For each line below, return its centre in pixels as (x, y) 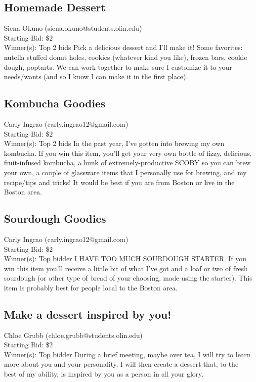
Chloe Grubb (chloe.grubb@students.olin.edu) (73, 335)
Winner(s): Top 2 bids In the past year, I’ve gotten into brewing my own (114, 143)
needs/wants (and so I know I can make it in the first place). (96, 76)
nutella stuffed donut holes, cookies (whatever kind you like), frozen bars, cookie (126, 57)
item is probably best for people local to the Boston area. (91, 287)
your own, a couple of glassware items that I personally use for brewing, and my (125, 172)
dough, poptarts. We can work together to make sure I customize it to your (118, 67)
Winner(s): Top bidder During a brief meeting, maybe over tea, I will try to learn (128, 354)
